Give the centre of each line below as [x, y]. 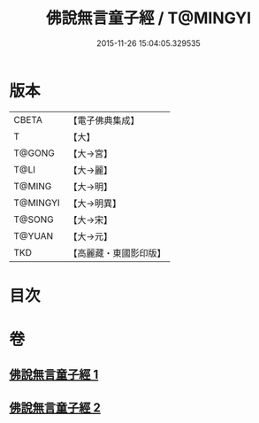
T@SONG [34, 219]
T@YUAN [34, 235]
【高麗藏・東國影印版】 [117, 253]
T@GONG [34, 153]
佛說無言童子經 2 [55, 408]
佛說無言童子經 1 [54, 375]
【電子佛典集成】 [104, 120]
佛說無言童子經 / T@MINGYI [149, 18]
